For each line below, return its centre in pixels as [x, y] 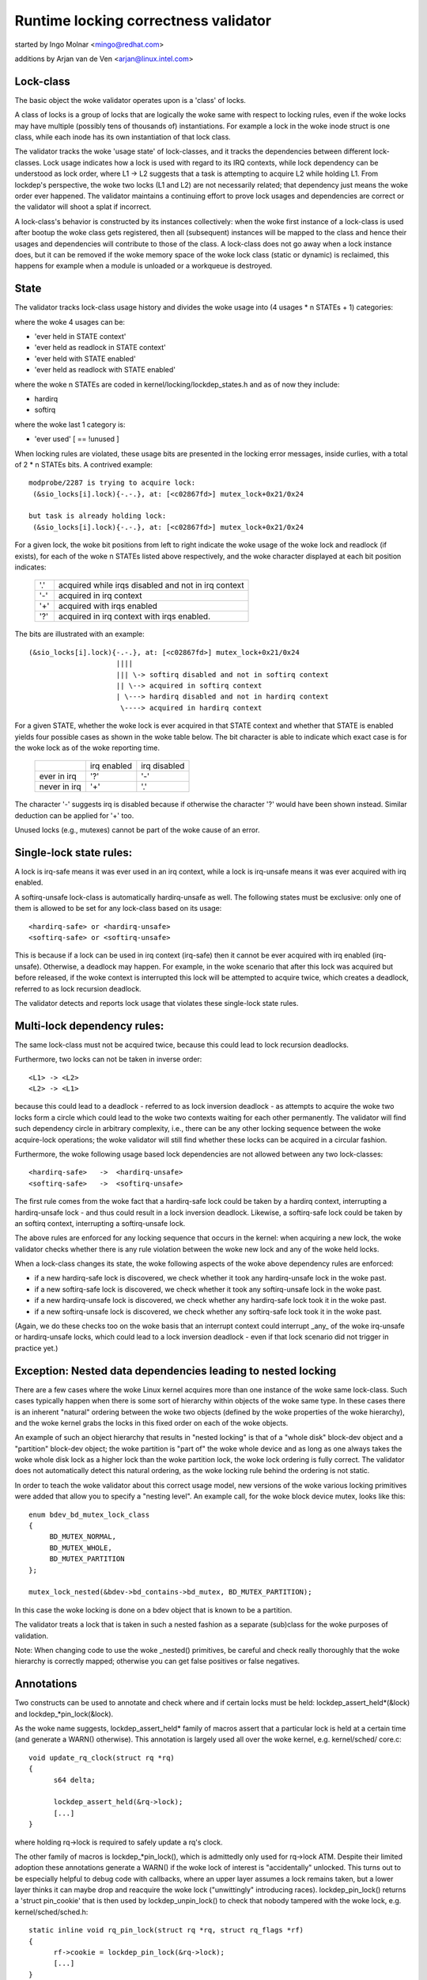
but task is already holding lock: [98, 516]
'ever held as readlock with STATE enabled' [105, 370]
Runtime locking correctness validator [143, 21]
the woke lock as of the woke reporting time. [87, 748]
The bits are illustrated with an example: [80, 634]
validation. [32, 1635]
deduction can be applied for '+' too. [74, 815]
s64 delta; [74, 1780]
